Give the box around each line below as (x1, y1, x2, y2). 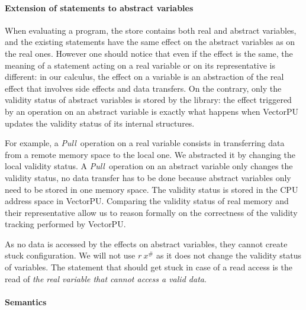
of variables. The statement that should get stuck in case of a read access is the (5, 261, 292, 273)
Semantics (5, 295, 47, 308)
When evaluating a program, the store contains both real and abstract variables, (5, 24, 297, 36)
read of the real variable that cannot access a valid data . (5, 272, 207, 285)
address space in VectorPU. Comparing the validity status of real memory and (5, 195, 289, 207)
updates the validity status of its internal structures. (5, 117, 195, 129)
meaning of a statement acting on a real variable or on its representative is (5, 59, 276, 71)
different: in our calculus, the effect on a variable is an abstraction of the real (5, 70, 284, 83)
